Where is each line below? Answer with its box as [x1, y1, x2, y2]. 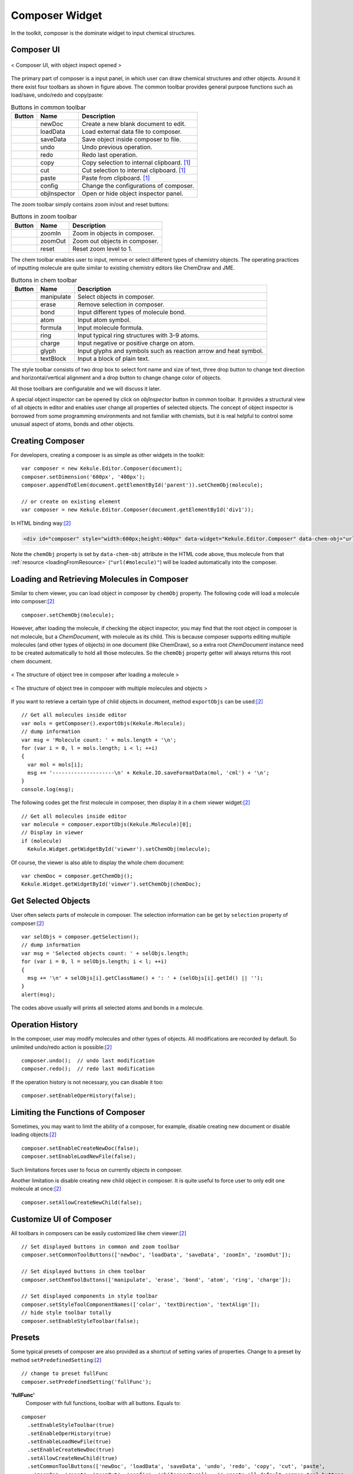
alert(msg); [21, 991, 56, 998]
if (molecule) [21, 837, 62, 844]
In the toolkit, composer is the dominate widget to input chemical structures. [11, 29, 196, 37]
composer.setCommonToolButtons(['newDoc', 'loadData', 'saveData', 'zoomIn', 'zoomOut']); [21, 1252, 291, 1258]
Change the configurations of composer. [81, 182, 194, 190]
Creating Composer [11, 436, 85, 446]
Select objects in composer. [77, 292, 155, 301]
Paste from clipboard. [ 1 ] [81, 174, 150, 182]
